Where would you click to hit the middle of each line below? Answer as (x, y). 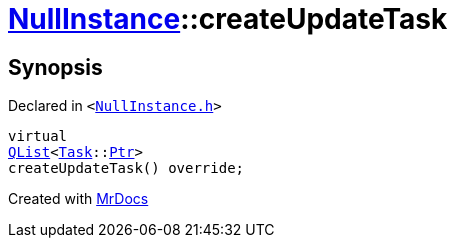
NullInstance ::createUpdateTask (228, 19)
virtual (38, 136)
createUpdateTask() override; (126, 168)
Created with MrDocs (78, 199)
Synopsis (55, 67)
